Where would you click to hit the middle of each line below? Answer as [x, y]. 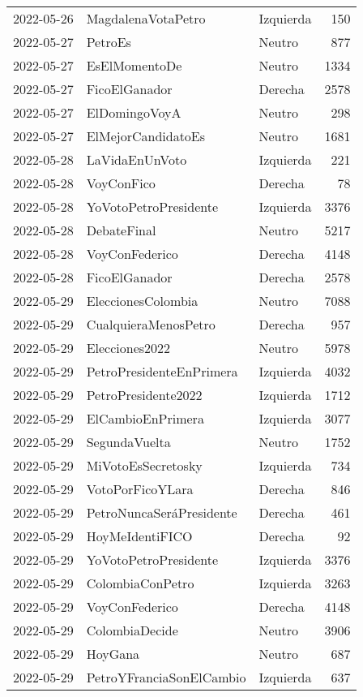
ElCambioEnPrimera [145, 418]
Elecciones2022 [128, 348]
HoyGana [113, 654]
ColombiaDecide [132, 630]
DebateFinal [121, 230]
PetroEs [109, 42]
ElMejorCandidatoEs [146, 136]
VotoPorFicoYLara [140, 489]
